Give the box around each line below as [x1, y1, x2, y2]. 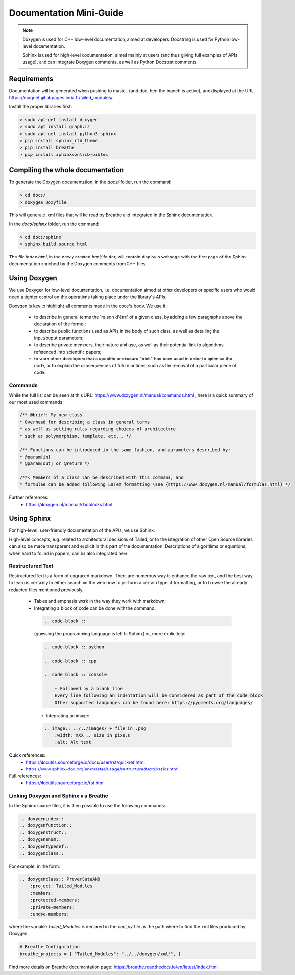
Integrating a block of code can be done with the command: [34, 605, 156, 611]
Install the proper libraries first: [9, 103, 72, 109]
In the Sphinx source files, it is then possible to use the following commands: [9, 803, 166, 809]
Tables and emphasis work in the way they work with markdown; [34, 598, 166, 604]
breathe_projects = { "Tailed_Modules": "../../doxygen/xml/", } [19, 951, 181, 957]
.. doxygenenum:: [19, 837, 62, 842]
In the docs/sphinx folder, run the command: [9, 221, 100, 227]
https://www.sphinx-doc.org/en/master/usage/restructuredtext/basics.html [26, 766, 179, 772]
